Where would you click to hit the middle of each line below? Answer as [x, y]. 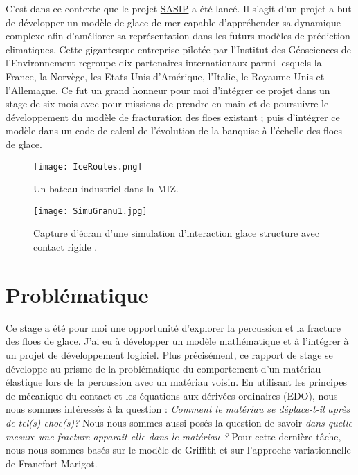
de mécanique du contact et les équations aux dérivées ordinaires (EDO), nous [172, 395]
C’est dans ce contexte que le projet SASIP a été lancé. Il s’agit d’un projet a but [179, 8]
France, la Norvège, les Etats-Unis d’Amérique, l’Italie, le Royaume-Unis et [165, 76]
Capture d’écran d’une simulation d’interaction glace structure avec [176, 233]
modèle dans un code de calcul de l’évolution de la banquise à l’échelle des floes [174, 131]
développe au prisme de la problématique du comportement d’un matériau [163, 368]
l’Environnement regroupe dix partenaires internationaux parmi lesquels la [164, 63]
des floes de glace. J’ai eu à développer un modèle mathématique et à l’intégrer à [177, 341]
